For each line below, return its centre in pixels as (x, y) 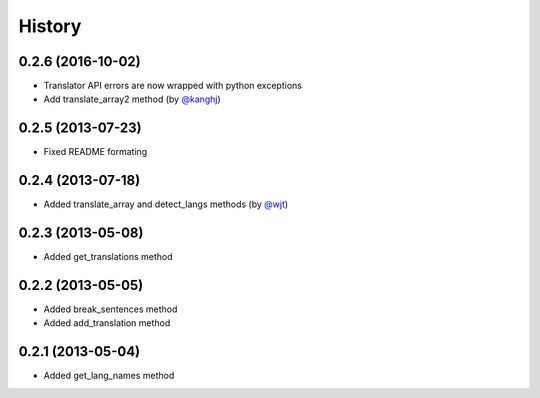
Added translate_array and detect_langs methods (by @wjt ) (166, 204)
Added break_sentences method (110, 309)
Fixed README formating (95, 152)
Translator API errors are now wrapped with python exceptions (172, 86)
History (50, 26)
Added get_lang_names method (109, 376)
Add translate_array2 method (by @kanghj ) (132, 99)
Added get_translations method (108, 257)
